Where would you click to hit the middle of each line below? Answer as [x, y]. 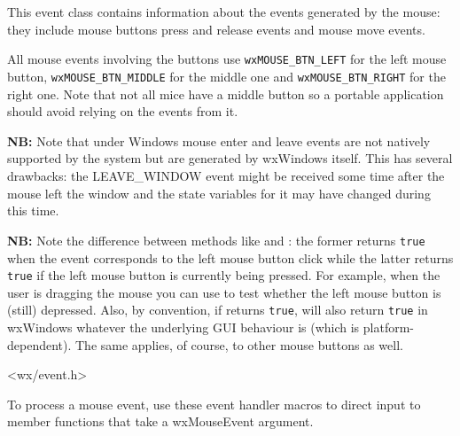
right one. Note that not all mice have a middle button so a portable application [226, 93]
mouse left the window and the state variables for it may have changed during [219, 193]
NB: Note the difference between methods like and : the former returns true [216, 240]
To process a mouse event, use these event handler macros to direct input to [214, 404]
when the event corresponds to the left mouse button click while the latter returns [230, 257]
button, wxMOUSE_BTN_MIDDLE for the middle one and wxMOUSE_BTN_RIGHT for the [226, 77]
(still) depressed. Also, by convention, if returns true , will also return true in [218, 310]
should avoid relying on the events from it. [123, 111]
